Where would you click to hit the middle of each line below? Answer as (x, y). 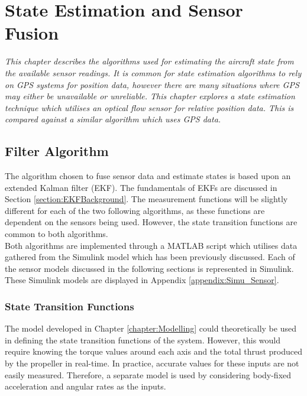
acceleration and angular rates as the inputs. (85, 386)
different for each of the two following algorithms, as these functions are (135, 210)
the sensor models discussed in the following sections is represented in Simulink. (149, 268)
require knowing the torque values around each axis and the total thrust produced (153, 351)
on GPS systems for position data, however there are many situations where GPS (152, 84)
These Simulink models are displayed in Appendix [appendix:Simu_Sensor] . (142, 280)
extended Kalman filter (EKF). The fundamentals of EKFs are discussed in (141, 187)
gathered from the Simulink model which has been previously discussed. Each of (150, 257)
